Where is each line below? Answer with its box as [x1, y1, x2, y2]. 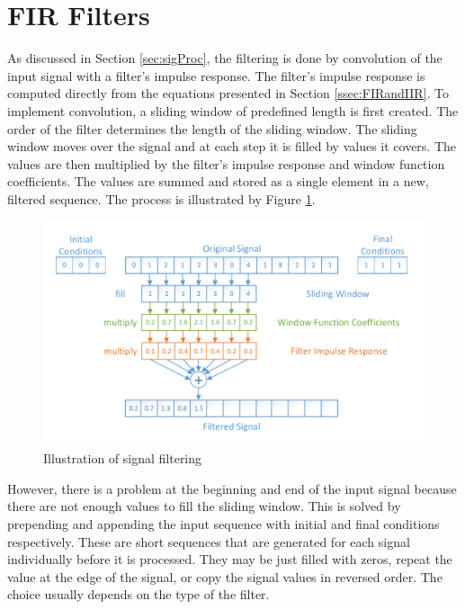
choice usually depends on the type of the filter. [7, 585, 270, 604]
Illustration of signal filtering [43, 449, 202, 468]
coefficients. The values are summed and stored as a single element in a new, [7, 172, 429, 191]
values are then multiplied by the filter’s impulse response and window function [7, 154, 445, 173]
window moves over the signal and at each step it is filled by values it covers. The [7, 137, 457, 156]
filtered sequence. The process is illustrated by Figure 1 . [7, 189, 316, 208]
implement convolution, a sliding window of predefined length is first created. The [7, 101, 459, 120]
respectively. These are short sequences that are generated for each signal [7, 532, 410, 551]
